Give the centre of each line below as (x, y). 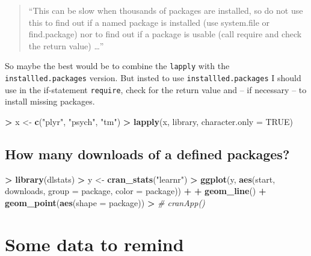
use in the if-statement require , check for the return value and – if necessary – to (156, 89)
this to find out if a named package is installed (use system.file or (149, 22)
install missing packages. (50, 101)
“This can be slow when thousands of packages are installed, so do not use (166, 10)
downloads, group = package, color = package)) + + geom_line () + (136, 191)
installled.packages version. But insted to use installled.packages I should (153, 78)
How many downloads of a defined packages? (147, 154)
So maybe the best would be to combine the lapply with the (117, 66)
